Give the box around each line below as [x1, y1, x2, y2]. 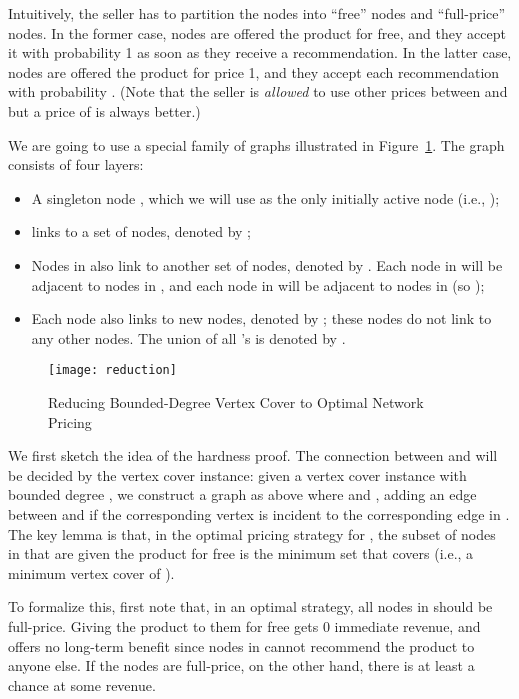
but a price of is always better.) [8, 100, 201, 121]
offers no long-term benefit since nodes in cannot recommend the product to [8, 635, 475, 656]
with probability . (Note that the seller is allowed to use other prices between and [8, 81, 508, 102]
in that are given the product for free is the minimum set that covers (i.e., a [8, 543, 474, 564]
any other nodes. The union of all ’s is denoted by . [31, 327, 346, 348]
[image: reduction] [48, 363, 177, 378]
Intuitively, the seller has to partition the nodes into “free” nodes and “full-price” [8, 3, 506, 23]
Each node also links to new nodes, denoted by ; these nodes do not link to [31, 308, 492, 329]
